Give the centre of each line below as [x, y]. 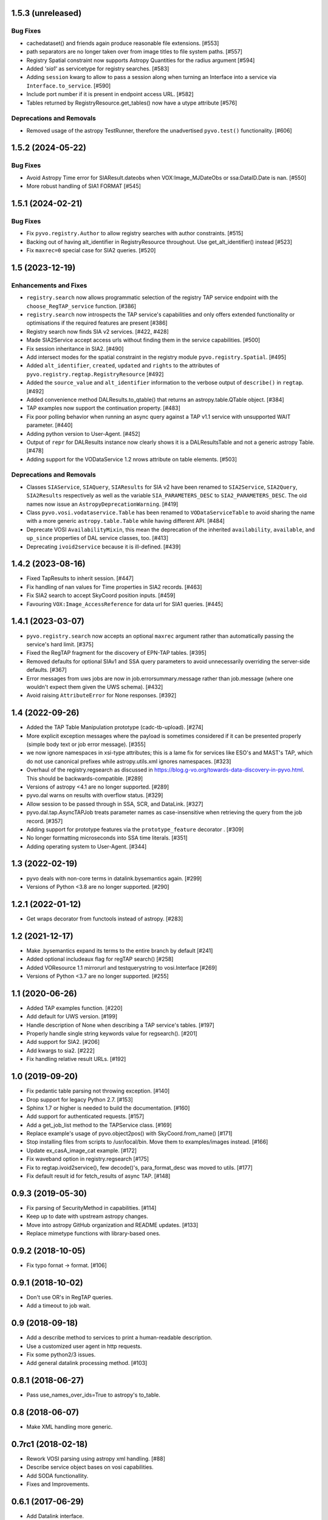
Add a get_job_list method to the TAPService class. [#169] [99, 1125]
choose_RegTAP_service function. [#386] [81, 306]
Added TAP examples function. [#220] [74, 1008]
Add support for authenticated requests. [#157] [85, 1116]
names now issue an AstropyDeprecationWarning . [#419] [102, 504]
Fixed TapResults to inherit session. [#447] [80, 578]
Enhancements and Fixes [49, 285]
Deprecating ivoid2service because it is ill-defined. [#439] [104, 547]
